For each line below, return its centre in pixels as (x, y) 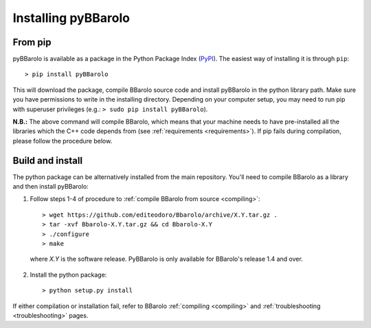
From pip (32, 42)
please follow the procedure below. (63, 141)
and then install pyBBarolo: (50, 187)
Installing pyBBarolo (71, 18)
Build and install (47, 160)
